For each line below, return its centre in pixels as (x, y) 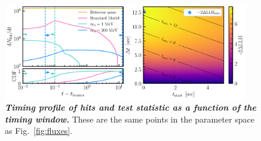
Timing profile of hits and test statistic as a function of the (130, 107)
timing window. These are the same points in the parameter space (130, 119)
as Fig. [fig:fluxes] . (39, 131)
